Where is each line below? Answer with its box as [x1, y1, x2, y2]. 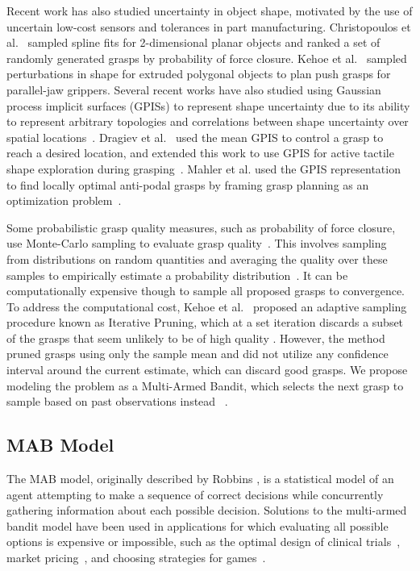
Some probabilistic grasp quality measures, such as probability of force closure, [6, 219, 396, 235]
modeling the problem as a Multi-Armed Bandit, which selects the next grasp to [6, 377, 404, 394]
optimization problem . [6, 192, 122, 209]
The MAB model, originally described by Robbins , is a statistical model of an [6, 470, 394, 487]
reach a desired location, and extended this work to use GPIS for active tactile [6, 144, 394, 161]
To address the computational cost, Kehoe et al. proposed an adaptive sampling [6, 298, 407, 315]
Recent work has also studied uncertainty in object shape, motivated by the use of [6, 2, 413, 19]
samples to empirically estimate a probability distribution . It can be [6, 266, 348, 283]
